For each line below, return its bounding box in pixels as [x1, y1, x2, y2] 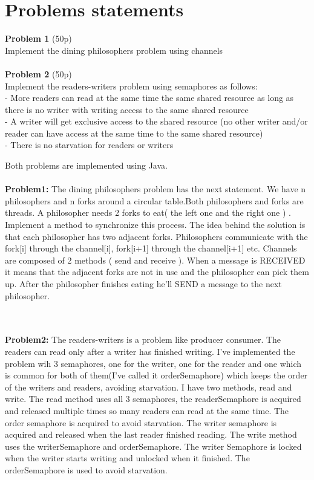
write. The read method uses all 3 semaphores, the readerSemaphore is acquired [5, 392, 301, 405]
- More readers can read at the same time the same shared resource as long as [5, 91, 294, 104]
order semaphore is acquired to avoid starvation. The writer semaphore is [5, 416, 277, 429]
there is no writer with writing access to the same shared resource [5, 103, 249, 115]
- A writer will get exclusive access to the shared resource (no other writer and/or [5, 115, 308, 128]
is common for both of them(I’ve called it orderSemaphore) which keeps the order [5, 369, 308, 381]
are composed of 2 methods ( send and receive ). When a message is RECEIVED [5, 253, 306, 266]
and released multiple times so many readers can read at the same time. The [5, 404, 289, 417]
